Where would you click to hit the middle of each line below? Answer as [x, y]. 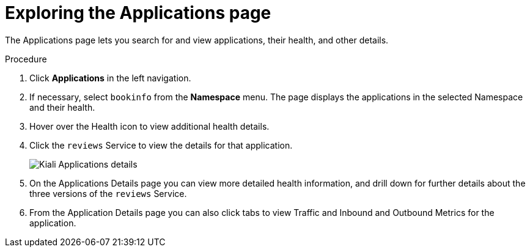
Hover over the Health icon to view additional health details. [149, 126]
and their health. [62, 107]
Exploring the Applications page [138, 13]
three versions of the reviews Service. [108, 193]
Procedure [26, 59]
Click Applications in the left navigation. [110, 78]
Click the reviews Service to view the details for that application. [161, 145]
